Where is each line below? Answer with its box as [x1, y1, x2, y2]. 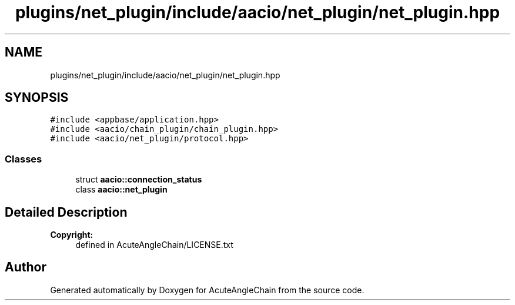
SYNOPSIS [5, 90, 69, 105]
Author [5, 260, 46, 275]
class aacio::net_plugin [75, 184, 168, 195]
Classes [5, 152, 42, 165]
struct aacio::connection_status [75, 174, 202, 185]
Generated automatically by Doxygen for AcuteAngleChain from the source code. [50, 284, 364, 295]
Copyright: [50, 230, 93, 240]
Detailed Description [5, 204, 128, 220]
